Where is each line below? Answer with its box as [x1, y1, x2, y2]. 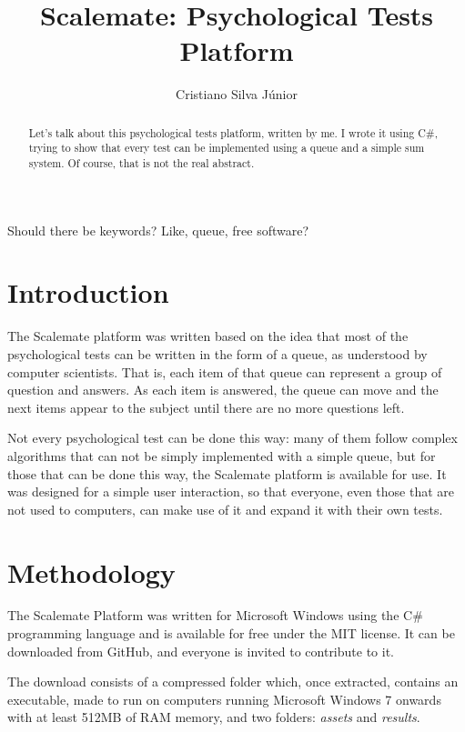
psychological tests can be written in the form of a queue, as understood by [7, 344, 428, 363]
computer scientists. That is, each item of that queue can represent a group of [7, 362, 442, 381]
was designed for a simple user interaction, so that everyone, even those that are [7, 482, 454, 501]
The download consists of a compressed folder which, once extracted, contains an [7, 672, 459, 691]
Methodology [7, 553, 176, 590]
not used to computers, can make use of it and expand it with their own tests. [7, 499, 443, 518]
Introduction [7, 274, 169, 311]
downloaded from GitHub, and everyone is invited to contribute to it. [7, 641, 394, 660]
